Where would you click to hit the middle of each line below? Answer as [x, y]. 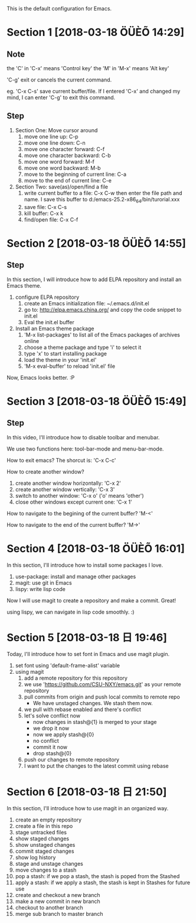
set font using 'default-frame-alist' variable [68, 666]
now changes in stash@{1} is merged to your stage [95, 722]
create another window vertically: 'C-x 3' [65, 489]
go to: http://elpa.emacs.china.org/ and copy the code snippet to [103, 309]
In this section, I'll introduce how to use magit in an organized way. [88, 808]
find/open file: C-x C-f [51, 219]
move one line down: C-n [55, 143]
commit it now [50, 747]
